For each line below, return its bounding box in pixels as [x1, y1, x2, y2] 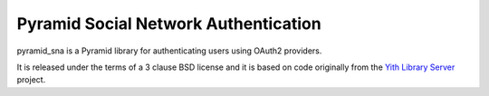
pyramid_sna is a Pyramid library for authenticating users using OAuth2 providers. [16, 45, 322, 56]
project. [16, 74, 46, 85]
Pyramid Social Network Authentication [16, 14, 321, 34]
